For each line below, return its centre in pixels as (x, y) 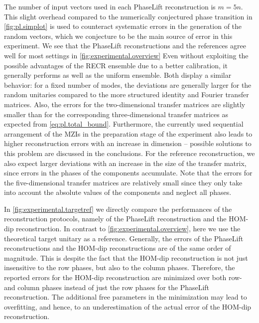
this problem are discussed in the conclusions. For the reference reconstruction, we (129, 153)
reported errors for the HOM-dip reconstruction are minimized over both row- (123, 277)
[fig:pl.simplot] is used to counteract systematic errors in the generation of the (123, 26)
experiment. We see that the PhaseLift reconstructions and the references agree (125, 46)
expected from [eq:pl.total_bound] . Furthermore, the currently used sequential (124, 124)
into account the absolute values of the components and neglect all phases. (118, 192)
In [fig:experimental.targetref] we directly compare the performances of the (118, 209)
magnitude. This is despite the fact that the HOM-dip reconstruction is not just (126, 257)
